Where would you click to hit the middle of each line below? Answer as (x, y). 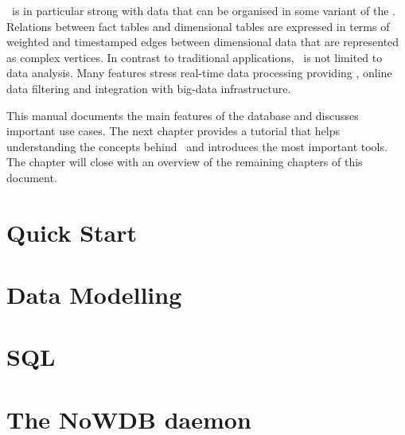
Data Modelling (94, 295)
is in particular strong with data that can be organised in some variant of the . (203, 10)
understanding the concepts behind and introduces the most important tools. (197, 146)
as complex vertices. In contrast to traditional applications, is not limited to (195, 57)
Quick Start (72, 232)
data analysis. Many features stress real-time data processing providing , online (199, 73)
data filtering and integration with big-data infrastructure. (149, 88)
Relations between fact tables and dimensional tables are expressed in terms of (198, 26)
